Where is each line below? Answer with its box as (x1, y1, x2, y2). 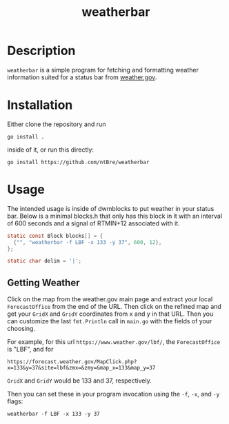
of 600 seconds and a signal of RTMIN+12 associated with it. (7, 219, 181, 228)
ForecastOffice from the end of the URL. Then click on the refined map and (7, 303, 222, 311)
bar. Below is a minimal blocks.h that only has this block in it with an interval (7, 212, 223, 220)
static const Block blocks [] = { (7, 232, 103, 239)
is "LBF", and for (7, 345, 54, 354)
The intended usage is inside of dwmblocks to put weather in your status (7, 204, 215, 212)
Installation (7, 97, 73, 113)
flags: (7, 397, 23, 405)
